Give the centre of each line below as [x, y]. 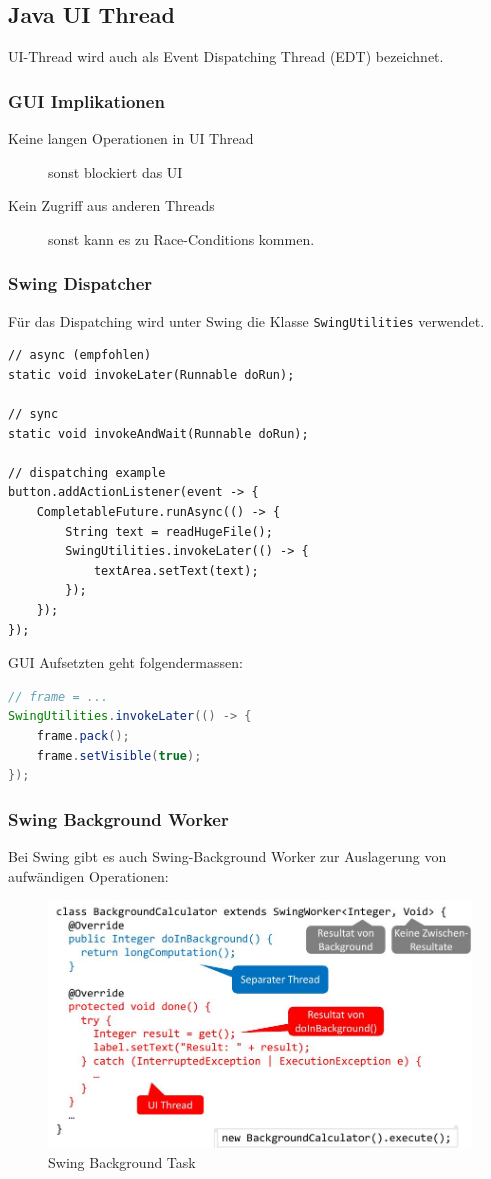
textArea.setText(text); [176, 570]
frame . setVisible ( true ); [119, 755]
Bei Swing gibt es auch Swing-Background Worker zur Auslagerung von [227, 855]
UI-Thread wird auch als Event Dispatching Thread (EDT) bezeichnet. [226, 56]
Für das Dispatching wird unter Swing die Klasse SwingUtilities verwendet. [246, 320]
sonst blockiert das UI [115, 171]
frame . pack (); [83, 735]
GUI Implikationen [86, 100]
